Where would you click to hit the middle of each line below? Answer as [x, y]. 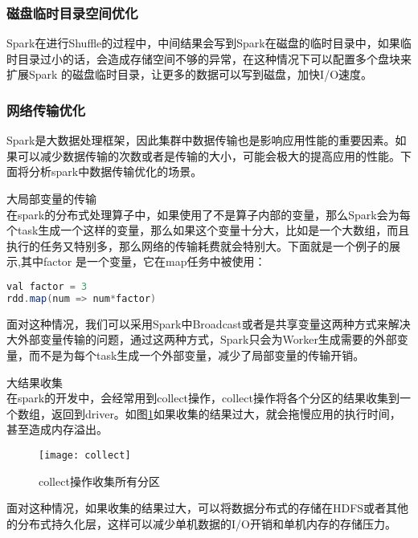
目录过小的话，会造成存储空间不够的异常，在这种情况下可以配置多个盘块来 [214, 58]
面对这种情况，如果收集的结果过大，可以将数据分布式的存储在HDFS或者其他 [208, 508]
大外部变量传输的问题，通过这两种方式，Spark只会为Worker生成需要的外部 [202, 339]
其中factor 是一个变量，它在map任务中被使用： [143, 261]
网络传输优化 [46, 110]
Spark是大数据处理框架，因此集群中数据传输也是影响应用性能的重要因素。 [201, 140]
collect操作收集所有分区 [99, 481]
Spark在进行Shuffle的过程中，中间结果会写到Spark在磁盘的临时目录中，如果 [203, 43]
